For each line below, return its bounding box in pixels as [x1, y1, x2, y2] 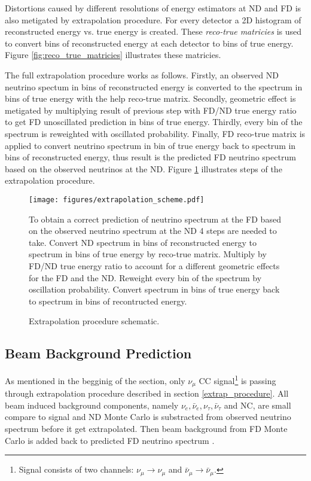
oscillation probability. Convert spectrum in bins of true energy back [29, 283, 280, 296]
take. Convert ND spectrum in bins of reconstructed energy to [29, 236, 257, 248]
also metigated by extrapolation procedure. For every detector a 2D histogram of [5, 13, 301, 26]
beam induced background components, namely [5, 398, 179, 411]
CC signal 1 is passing [199, 373, 276, 386]
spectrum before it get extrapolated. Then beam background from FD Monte [5, 422, 288, 434]
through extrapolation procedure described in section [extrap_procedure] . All [5, 387, 289, 400]
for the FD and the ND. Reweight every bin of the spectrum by [29, 271, 262, 284]
